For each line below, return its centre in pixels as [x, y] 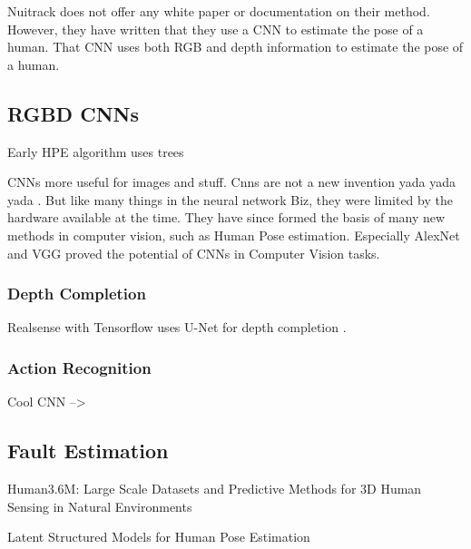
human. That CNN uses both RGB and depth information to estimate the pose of [235, 47]
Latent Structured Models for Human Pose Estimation [159, 537]
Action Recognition [79, 367]
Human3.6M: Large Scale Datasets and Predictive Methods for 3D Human [215, 488]
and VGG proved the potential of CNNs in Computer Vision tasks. [194, 253]
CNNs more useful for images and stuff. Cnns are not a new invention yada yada [231, 182]
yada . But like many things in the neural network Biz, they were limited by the [230, 199]
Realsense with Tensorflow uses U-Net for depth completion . [177, 327]
